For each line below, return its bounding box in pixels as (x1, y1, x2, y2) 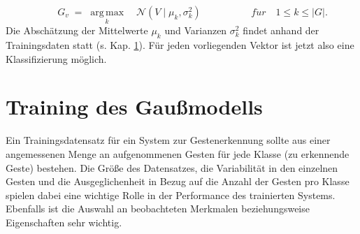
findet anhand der (243, 23, 319, 38)
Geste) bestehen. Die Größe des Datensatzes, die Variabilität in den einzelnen (6, 160, 338, 175)
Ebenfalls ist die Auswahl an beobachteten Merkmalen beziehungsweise (6, 201, 310, 216)
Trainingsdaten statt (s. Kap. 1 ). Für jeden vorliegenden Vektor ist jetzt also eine (6, 38, 354, 52)
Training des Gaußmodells (6, 92, 263, 121)
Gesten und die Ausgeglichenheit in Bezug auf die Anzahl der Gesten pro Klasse (6, 174, 350, 189)
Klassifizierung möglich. (6, 51, 107, 66)
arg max (90, 8, 124, 17)
